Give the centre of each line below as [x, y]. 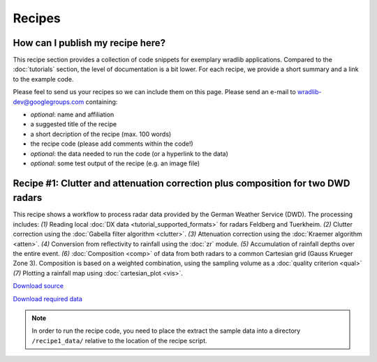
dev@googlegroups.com [49, 102]
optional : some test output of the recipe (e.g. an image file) [115, 163]
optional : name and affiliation [72, 114]
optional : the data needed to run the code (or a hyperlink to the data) [129, 153]
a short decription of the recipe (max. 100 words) [101, 134]
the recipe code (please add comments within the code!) [112, 144]
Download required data [48, 299]
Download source [38, 286]
